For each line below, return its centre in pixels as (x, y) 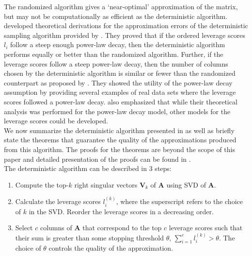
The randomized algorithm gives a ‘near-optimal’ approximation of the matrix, (121, 6)
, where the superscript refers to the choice (179, 201)
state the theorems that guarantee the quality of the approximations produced (120, 140)
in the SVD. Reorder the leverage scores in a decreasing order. (121, 211)
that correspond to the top (122, 228)
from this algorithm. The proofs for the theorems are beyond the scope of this (120, 149)
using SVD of (186, 184)
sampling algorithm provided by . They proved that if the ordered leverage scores (125, 35)
